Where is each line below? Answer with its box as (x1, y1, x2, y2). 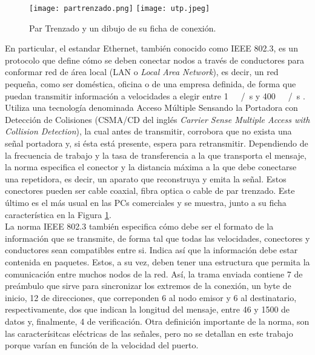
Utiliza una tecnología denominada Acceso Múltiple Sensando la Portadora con (5, 101, 298, 114)
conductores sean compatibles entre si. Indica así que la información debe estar (5, 244, 298, 256)
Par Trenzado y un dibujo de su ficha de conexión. (29, 21, 216, 34)
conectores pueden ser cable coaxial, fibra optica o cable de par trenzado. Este (5, 184, 295, 197)
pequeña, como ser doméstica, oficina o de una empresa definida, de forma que (5, 78, 296, 90)
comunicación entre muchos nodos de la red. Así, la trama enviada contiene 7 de (5, 267, 303, 280)
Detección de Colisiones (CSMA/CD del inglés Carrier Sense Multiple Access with (5, 113, 310, 125)
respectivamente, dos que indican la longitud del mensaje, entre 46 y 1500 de (5, 303, 290, 316)
